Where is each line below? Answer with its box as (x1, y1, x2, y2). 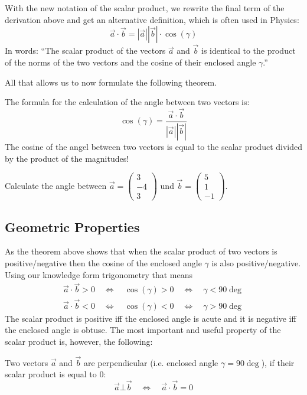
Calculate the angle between (5, 179, 107, 191)
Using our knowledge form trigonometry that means (5, 268, 193, 280)
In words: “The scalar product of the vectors (5, 44, 166, 57)
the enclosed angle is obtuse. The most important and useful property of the (5, 324, 281, 336)
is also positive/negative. (211, 257, 301, 269)
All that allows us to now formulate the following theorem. (5, 76, 217, 88)
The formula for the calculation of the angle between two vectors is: (5, 96, 250, 108)
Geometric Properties (5, 217, 140, 236)
